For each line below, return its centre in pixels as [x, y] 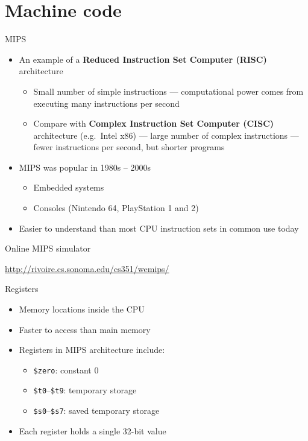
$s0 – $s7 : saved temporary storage [96, 411]
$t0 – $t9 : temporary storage [85, 390]
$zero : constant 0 [66, 370]
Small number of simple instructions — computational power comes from [168, 91]
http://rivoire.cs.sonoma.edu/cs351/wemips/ [87, 268]
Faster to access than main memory [85, 329]
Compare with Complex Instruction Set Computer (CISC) [154, 123]
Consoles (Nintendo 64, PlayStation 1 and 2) [116, 208]
